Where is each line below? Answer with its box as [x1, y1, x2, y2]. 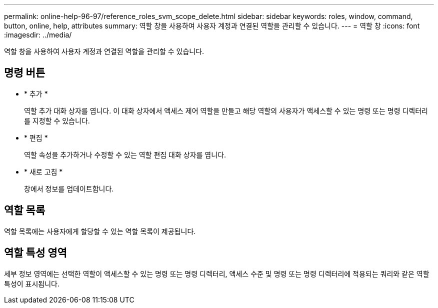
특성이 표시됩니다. [4, 279, 60, 288]
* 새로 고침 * [24, 167, 63, 176]
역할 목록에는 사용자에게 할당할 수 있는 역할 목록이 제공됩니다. [4, 226, 196, 235]
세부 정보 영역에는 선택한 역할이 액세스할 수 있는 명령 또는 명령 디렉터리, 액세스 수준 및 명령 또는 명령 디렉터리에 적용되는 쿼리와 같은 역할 [4, 269, 429, 278]
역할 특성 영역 [4, 246, 67, 259]
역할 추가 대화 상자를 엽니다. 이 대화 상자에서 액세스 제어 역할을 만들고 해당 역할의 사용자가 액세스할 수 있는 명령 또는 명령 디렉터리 [24, 106, 428, 115]
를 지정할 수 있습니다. [24, 116, 90, 125]
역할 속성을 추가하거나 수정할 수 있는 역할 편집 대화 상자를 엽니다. [24, 150, 226, 159]
